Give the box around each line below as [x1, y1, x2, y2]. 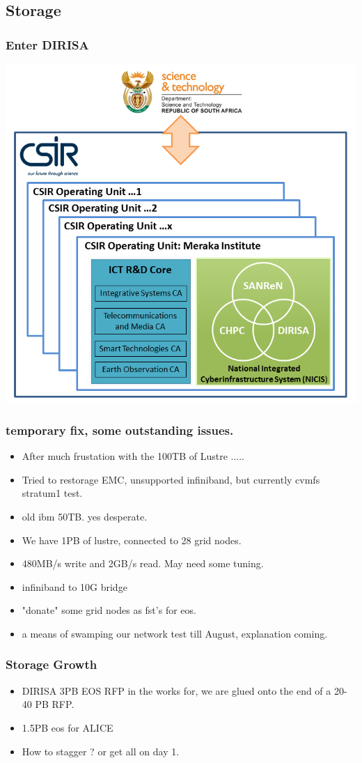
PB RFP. [35, 697, 74, 711]
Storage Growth [6, 656, 97, 673]
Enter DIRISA [6, 36, 89, 53]
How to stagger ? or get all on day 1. [22, 743, 180, 758]
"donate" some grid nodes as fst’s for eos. [22, 603, 196, 617]
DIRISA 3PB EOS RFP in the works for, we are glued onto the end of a [22, 683, 331, 698]
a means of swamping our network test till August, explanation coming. [22, 626, 328, 640]
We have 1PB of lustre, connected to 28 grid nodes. [22, 532, 242, 547]
